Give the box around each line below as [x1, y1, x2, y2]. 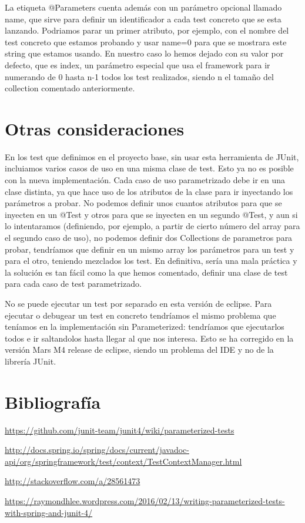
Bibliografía [5, 389, 101, 413]
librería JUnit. [5, 355, 56, 367]
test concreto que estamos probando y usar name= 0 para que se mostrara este [5, 35, 287, 48]
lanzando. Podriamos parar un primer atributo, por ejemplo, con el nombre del [5, 24, 289, 37]
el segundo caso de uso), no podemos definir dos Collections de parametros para [5, 231, 293, 244]
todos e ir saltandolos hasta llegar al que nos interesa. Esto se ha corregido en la [5, 332, 294, 344]
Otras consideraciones [5, 116, 185, 140]
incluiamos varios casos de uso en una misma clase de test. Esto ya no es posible [5, 162, 294, 174]
